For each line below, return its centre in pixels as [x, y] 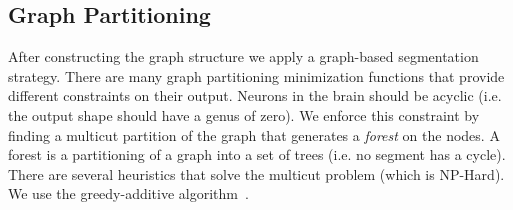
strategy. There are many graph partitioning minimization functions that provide [256, 75]
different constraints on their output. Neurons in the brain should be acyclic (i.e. [255, 95]
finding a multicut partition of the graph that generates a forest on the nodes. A [254, 134]
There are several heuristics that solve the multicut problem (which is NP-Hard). [256, 173]
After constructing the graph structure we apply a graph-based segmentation [243, 56]
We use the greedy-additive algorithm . [128, 193]
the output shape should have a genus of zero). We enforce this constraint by [244, 114]
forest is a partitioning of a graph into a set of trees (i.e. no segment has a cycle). [257, 154]
